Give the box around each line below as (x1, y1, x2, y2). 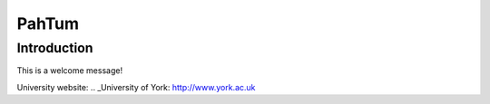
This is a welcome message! (16, 65, 122, 76)
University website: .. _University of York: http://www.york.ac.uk (16, 81, 256, 92)
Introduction (16, 40, 93, 56)
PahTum (16, 14, 80, 33)
